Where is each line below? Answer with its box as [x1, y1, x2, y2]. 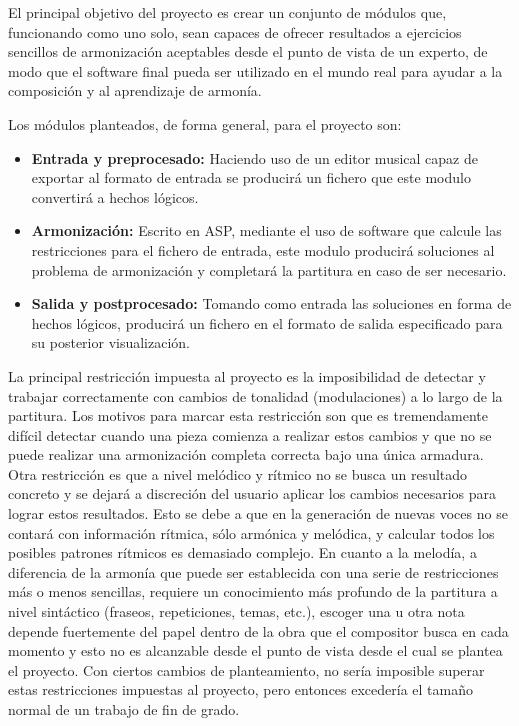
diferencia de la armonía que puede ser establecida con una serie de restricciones [8, 561, 499, 582]
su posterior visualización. [31, 332, 191, 353]
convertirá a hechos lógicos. [31, 186, 199, 207]
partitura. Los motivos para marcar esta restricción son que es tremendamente [8, 405, 489, 426]
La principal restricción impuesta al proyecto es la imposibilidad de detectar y [8, 365, 486, 386]
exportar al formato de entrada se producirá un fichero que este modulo [31, 167, 471, 188]
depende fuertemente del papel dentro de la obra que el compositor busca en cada [8, 620, 509, 641]
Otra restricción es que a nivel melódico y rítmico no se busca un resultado [8, 463, 468, 484]
